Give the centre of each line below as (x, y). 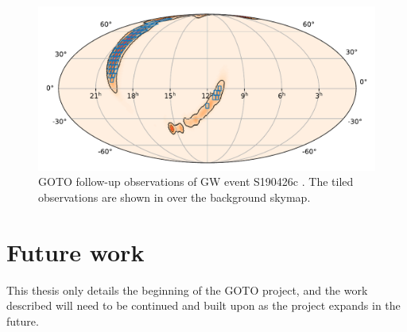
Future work (76, 251)
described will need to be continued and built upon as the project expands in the (203, 305)
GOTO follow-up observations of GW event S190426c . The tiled (196, 181)
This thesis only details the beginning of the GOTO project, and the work (187, 290)
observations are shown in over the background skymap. (174, 197)
